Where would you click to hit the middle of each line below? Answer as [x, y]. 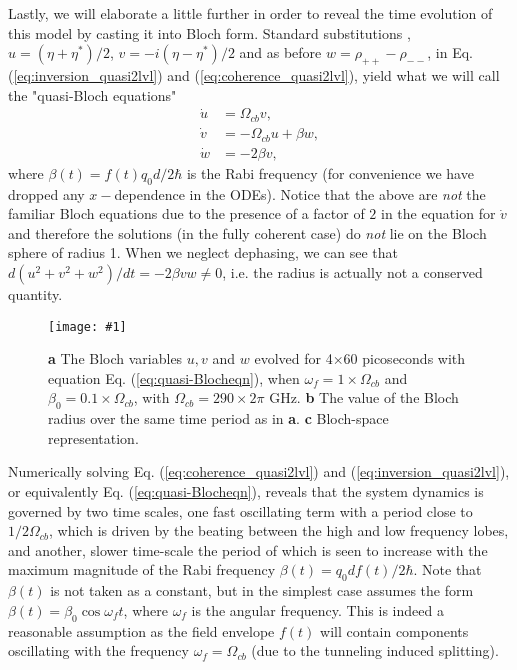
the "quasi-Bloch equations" [92, 94]
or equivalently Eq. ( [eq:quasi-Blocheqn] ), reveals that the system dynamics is [246, 491]
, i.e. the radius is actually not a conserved [352, 272]
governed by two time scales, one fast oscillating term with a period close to [240, 510]
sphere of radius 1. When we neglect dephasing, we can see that [203, 252]
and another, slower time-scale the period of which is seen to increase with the [248, 549]
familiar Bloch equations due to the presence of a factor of [186, 213]
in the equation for [438, 213]
